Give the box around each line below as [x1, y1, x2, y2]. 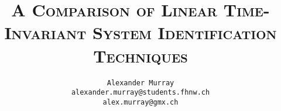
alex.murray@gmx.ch [102, 98, 179, 106]
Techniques [93, 43, 188, 67]
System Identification [92, 20, 277, 44]
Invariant [4, 20, 87, 44]
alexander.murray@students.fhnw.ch [71, 88, 210, 97]
